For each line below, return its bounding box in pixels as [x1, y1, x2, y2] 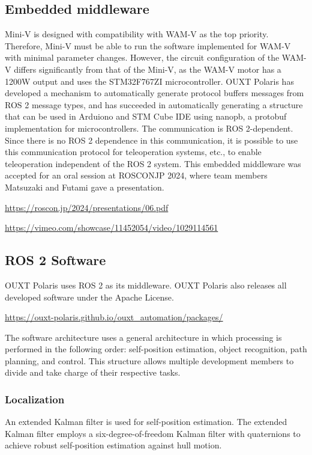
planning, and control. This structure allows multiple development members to [5, 354, 294, 367]
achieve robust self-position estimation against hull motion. [5, 439, 222, 451]
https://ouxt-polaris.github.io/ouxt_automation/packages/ [5, 311, 223, 323]
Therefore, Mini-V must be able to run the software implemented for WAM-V [5, 39, 291, 52]
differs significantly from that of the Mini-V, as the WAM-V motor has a [14, 63, 281, 75]
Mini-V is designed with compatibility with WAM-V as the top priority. [5, 28, 269, 40]
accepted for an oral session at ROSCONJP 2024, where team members [5, 169, 268, 182]
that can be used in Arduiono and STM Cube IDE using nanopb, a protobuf [5, 110, 287, 123]
